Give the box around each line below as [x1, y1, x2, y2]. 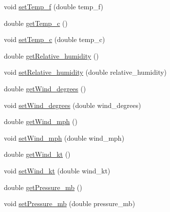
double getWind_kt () [4, 149, 71, 159]
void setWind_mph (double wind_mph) [4, 132, 125, 143]
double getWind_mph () [4, 116, 77, 127]
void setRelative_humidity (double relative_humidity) [4, 67, 167, 77]
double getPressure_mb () [4, 182, 82, 192]
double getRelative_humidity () [4, 50, 99, 61]
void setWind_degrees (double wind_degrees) [4, 100, 141, 110]
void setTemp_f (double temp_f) [4, 1, 103, 11]
